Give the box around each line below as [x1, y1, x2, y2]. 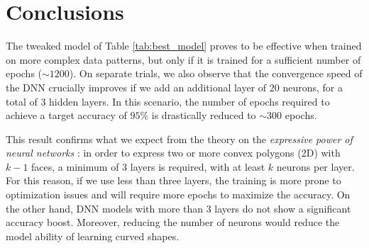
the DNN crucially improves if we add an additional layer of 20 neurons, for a [6, 79, 343, 94]
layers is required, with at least [130, 159, 265, 174]
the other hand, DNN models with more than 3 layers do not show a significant [6, 201, 351, 215]
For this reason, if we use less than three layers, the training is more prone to [6, 173, 341, 188]
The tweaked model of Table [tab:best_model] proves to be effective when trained [6, 38, 362, 53]
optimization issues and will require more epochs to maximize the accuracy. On [6, 187, 351, 202]
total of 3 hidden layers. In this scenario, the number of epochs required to [6, 94, 330, 108]
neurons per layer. [276, 159, 355, 174]
